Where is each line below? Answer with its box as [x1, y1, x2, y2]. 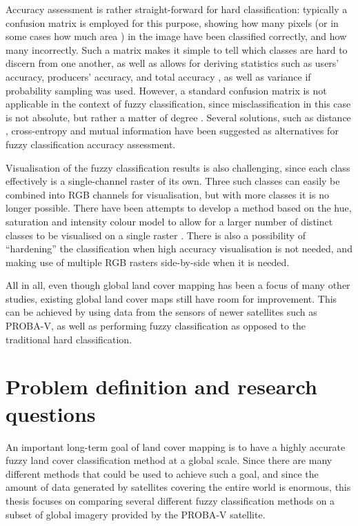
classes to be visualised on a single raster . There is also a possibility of [6, 227, 306, 242]
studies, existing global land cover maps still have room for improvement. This [6, 291, 337, 305]
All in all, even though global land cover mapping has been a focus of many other [6, 278, 350, 292]
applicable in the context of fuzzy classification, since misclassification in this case [6, 97, 351, 111]
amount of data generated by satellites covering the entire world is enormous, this [6, 480, 351, 494]
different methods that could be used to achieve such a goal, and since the [6, 466, 319, 481]
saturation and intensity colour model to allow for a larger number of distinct [6, 214, 333, 228]
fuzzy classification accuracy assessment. [6, 136, 176, 151]
